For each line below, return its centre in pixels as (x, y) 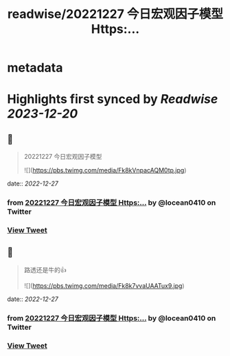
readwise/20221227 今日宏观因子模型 (115, 14)
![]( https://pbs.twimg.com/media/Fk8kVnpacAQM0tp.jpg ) (105, 170)
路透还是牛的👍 (45, 269)
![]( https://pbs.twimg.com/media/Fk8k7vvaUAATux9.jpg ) (104, 285)
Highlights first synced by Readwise (113, 99)
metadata (35, 68)
